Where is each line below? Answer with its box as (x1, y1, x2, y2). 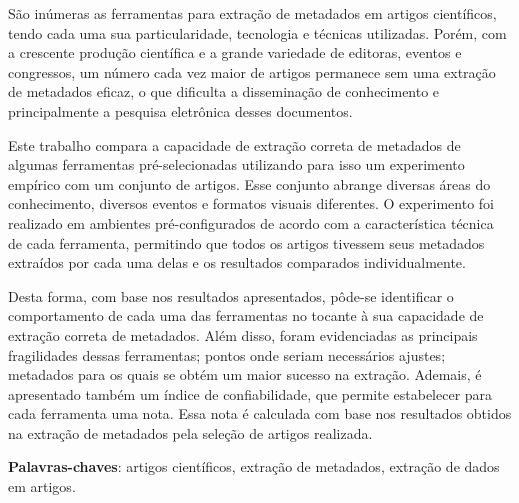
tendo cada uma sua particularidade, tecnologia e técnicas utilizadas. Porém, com (8, 22, 507, 43)
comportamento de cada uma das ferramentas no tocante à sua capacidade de (8, 305, 484, 326)
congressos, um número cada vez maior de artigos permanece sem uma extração (8, 61, 496, 82)
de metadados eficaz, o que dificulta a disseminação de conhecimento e (8, 81, 440, 102)
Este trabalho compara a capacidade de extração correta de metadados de (8, 134, 461, 155)
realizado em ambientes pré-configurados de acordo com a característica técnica (8, 212, 494, 233)
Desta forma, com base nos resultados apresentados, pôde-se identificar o (8, 285, 454, 306)
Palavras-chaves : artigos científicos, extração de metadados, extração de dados (8, 456, 500, 477)
